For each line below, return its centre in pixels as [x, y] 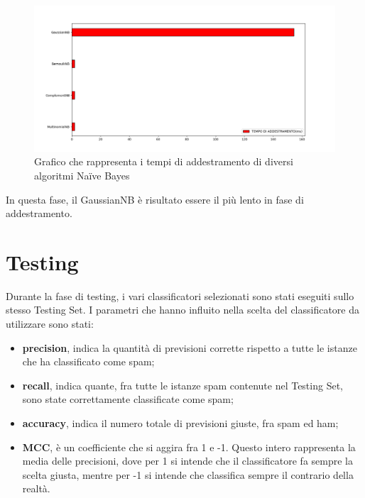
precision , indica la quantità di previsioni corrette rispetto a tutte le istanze [190, 347]
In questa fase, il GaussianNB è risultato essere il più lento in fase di [155, 199]
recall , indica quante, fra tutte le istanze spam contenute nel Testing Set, [182, 385]
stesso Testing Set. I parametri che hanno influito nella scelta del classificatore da [183, 310]
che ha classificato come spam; [88, 361]
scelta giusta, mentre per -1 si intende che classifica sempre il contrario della [188, 474]
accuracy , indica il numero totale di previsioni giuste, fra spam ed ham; [180, 423]
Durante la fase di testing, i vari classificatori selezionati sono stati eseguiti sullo [180, 295]
